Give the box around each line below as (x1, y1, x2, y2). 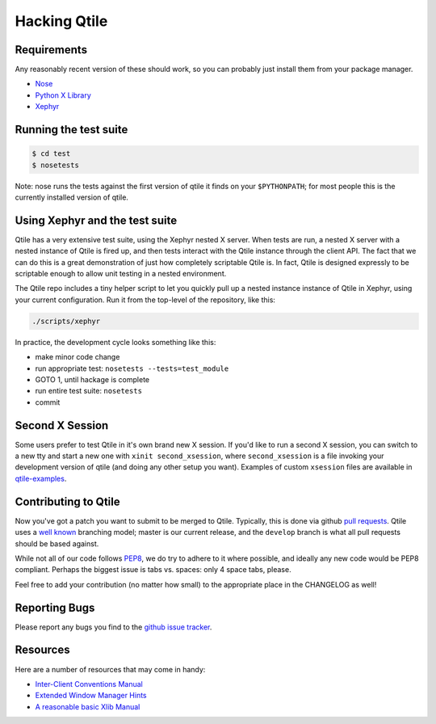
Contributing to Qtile (15, 495, 120, 508)
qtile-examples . (15, 474, 67, 483)
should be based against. (15, 538, 99, 549)
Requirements (15, 43, 88, 57)
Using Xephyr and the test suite (15, 213, 178, 227)
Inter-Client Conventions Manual (35, 679, 143, 688)
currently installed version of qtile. (15, 192, 129, 202)
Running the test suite (15, 123, 128, 137)
